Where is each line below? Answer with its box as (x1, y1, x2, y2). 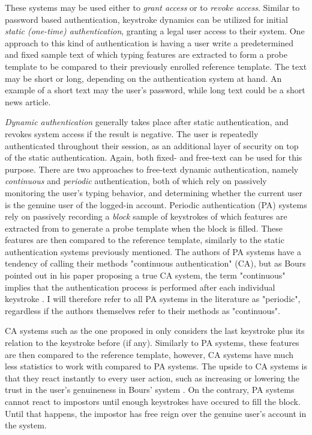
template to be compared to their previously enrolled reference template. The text (5, 60, 307, 72)
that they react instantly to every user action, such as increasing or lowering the (5, 371, 299, 384)
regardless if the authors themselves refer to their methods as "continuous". (5, 304, 280, 316)
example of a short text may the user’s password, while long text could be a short (5, 84, 305, 96)
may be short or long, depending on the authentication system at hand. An (5, 72, 282, 84)
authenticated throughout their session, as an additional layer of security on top (5, 139, 299, 152)
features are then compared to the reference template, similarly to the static (5, 233, 284, 246)
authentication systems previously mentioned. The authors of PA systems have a (5, 245, 301, 258)
